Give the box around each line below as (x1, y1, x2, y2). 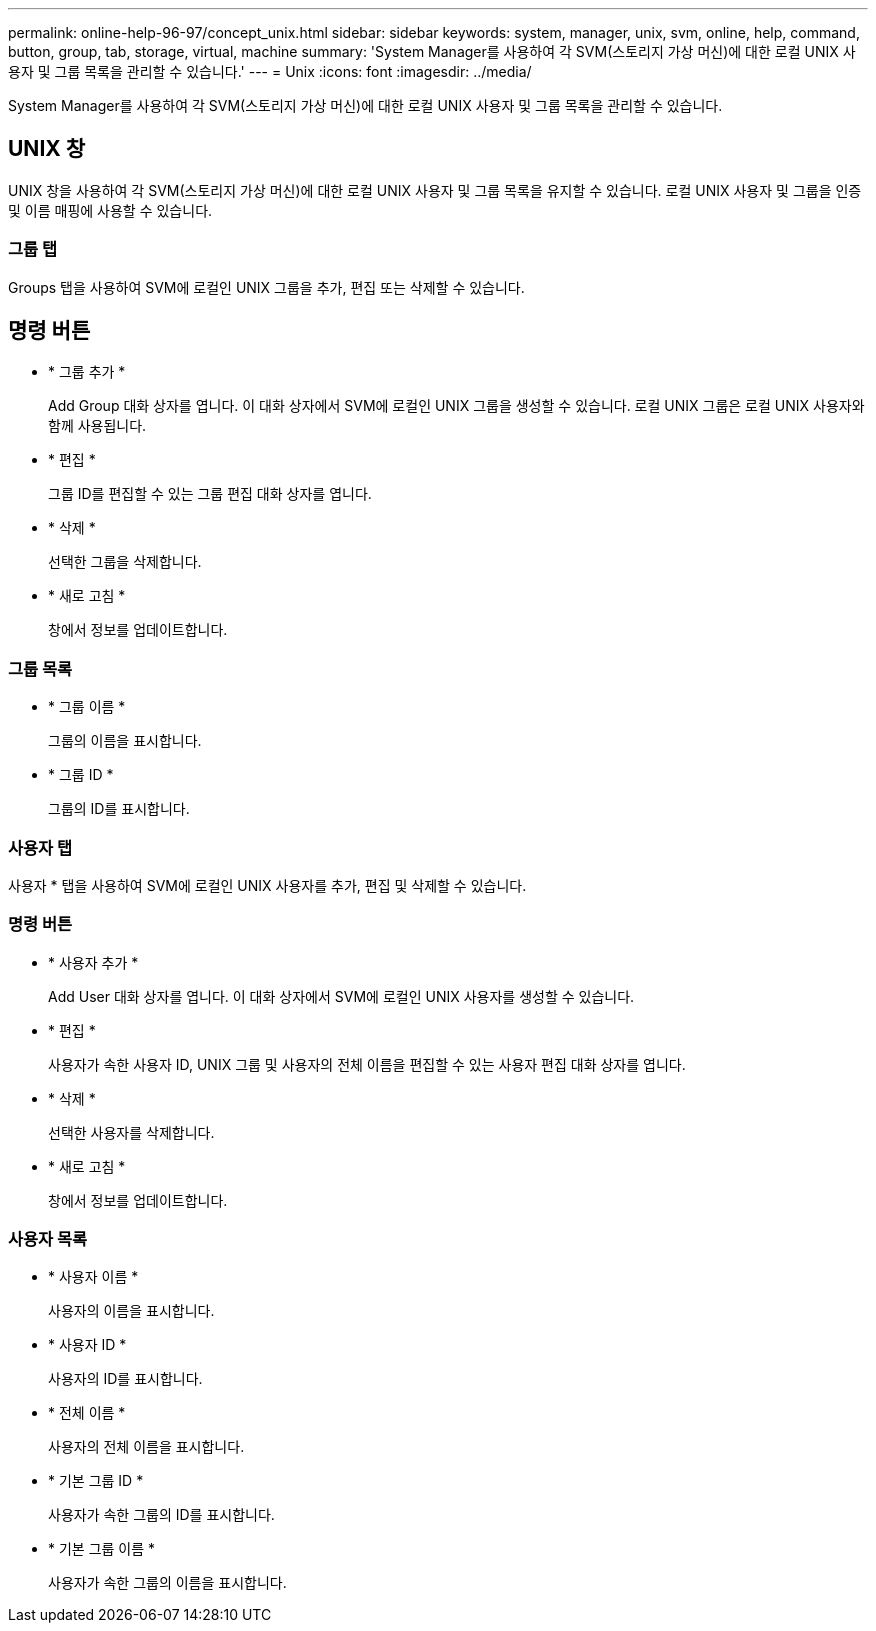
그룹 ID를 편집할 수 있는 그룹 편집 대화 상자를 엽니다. (48, 485, 372, 503)
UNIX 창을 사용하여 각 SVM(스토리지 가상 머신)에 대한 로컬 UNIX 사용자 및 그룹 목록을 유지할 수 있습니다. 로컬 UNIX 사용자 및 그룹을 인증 (8, 181, 862, 199)
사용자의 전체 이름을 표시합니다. (48, 1438, 245, 1456)
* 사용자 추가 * (48, 953, 139, 971)
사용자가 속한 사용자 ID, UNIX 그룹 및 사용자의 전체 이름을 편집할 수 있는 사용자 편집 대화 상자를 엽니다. (48, 1055, 686, 1073)
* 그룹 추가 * (48, 363, 126, 381)
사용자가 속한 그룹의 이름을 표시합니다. (48, 1574, 287, 1592)
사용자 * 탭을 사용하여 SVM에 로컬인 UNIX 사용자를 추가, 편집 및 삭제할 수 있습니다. (8, 876, 527, 894)
